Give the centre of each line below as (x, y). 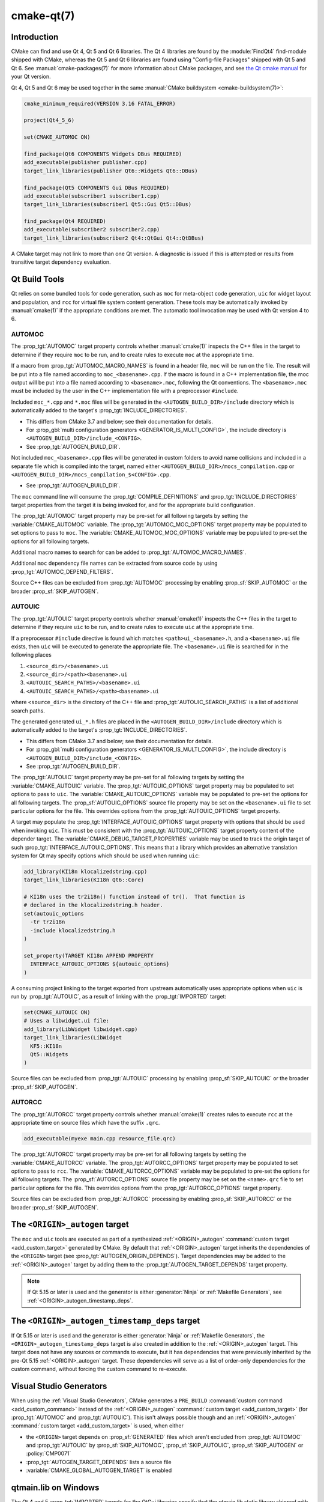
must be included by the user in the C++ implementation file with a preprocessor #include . (125, 391)
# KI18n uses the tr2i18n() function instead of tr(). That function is (134, 897)
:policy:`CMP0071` (49, 1453)
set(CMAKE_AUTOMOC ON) (57, 137)
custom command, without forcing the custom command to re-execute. (99, 1369)
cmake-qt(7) (43, 16)
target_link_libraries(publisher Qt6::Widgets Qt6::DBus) (111, 171)
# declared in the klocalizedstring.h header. (93, 905)
